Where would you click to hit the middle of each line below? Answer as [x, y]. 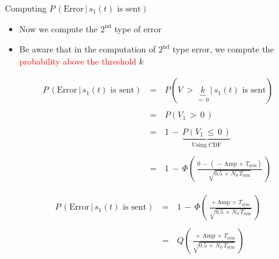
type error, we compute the [223, 49]
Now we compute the [58, 28]
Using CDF [207, 145]
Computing [26, 8]
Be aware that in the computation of [88, 49]
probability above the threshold [78, 61]
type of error [138, 28]
